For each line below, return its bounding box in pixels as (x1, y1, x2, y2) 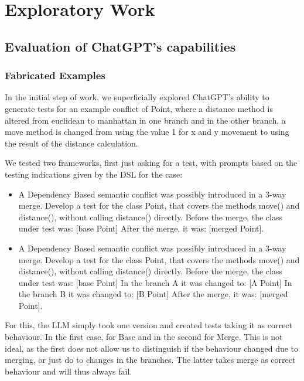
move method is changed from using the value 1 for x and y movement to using (5, 125, 289, 138)
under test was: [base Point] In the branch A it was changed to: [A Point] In (18, 276, 292, 288)
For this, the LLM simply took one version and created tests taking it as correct (5, 319, 292, 331)
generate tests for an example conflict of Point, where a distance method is (5, 102, 273, 114)
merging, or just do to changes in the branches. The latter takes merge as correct (5, 353, 296, 366)
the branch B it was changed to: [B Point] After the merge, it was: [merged (18, 288, 288, 300)
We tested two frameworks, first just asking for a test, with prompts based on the (5, 157, 298, 169)
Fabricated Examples (5, 68, 105, 83)
